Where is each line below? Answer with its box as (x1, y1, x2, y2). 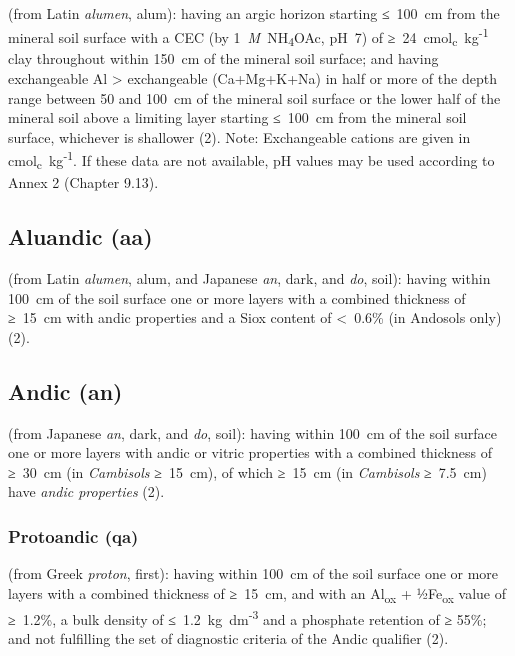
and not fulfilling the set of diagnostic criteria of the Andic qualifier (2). (8, 628, 449, 649)
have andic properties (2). (8, 481, 165, 502)
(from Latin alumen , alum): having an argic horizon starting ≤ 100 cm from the (8, 3, 500, 23)
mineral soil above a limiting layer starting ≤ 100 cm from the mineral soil (8, 107, 467, 128)
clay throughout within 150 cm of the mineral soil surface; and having (8, 48, 439, 69)
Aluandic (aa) (8, 221, 153, 252)
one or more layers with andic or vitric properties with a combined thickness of (8, 442, 492, 463)
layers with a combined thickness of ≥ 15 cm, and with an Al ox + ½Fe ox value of (8, 582, 506, 606)
